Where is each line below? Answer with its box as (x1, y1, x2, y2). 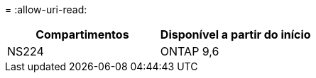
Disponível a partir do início (160, 27, 311, 41)
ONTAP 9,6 (160, 44, 219, 58)
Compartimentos (36, 27, 129, 41)
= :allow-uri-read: (5, 4, 87, 15)
